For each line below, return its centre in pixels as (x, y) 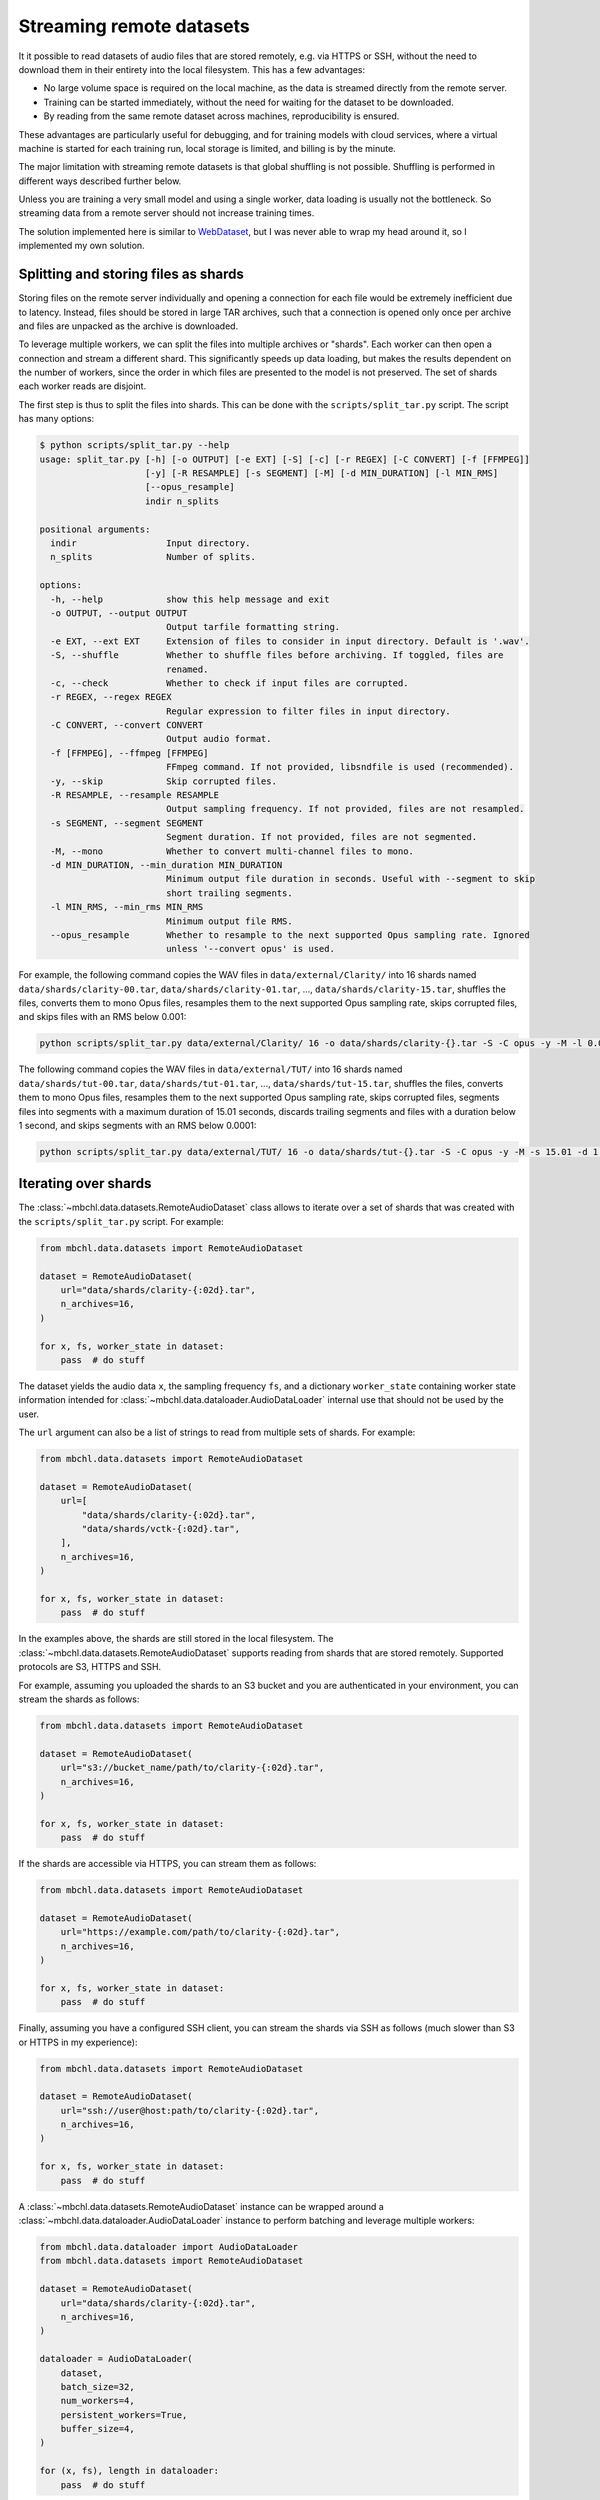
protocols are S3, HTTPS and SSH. (90, 1667)
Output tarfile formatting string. (253, 627)
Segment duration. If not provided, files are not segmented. (321, 837)
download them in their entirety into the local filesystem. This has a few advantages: (192, 69)
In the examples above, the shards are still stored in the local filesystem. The (176, 1639)
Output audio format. (218, 739)
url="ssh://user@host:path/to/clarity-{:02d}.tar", (190, 2110)
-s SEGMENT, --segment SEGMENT (127, 823)
